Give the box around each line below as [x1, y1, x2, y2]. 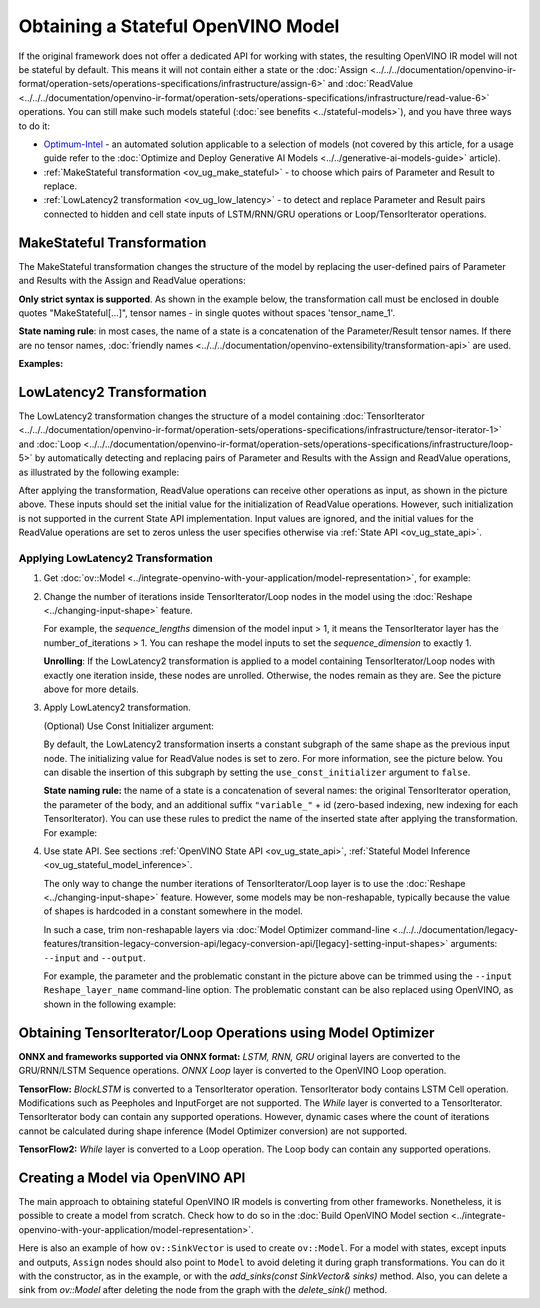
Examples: [18, 358, 64, 370]
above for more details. [43, 683, 139, 695]
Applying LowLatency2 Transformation [18, 551, 214, 565]
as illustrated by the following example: [18, 466, 180, 478]
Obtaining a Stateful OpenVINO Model [18, 15, 340, 37]
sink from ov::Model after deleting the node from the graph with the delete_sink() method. [18, 1284, 388, 1296]
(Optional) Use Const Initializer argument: [43, 720, 215, 732]
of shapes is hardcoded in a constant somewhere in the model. [43, 905, 304, 917]
